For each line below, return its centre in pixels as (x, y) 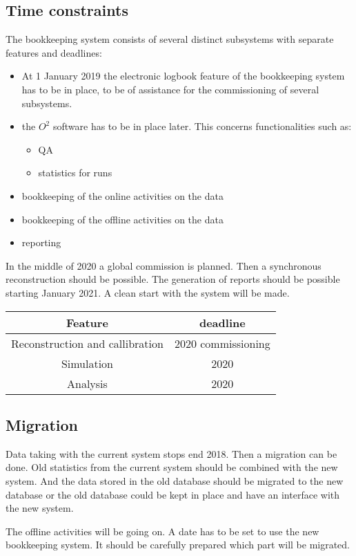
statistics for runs (75, 173)
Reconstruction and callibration (87, 343)
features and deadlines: (54, 52)
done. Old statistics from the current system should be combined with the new (172, 467)
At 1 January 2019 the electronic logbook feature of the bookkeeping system (183, 76)
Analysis (87, 383)
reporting (41, 242)
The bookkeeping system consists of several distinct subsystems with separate (170, 39)
